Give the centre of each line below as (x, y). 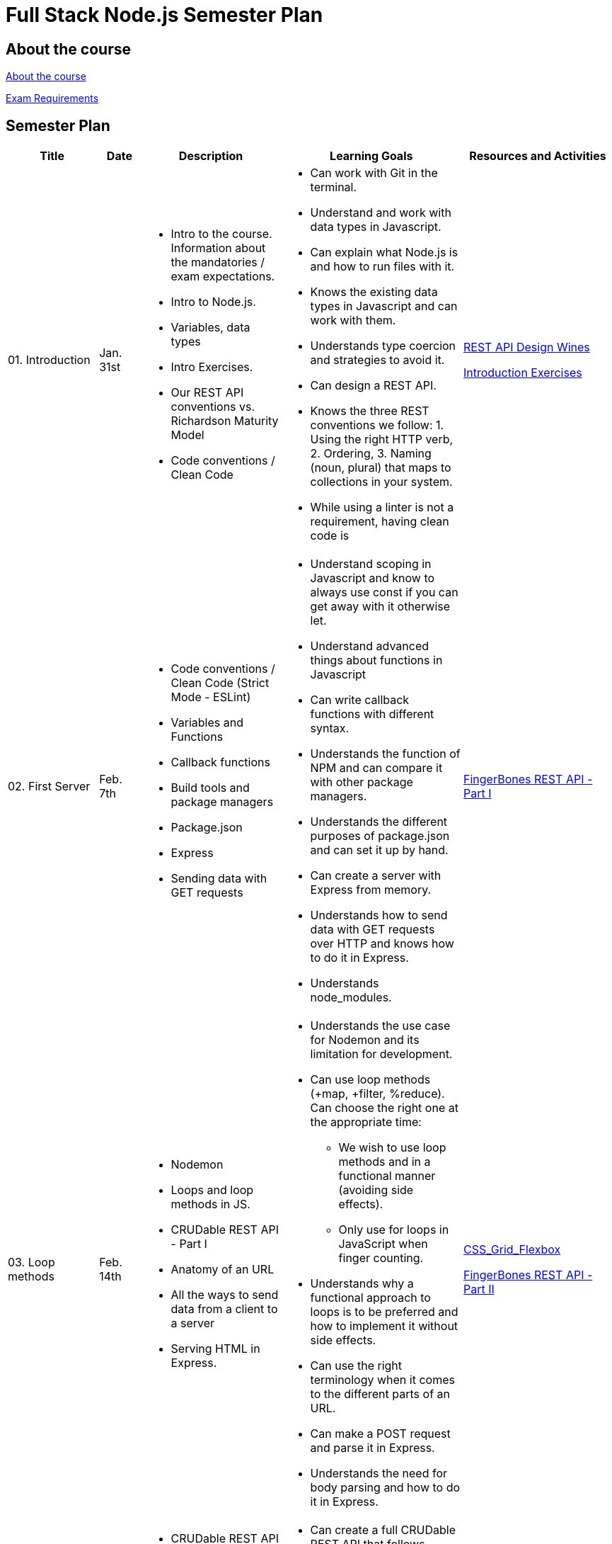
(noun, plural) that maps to (381, 468)
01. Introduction (49, 360)
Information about (218, 248)
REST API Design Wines (526, 347)
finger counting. (381, 1258)
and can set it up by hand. (379, 850)
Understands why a (362, 1284)
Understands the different (379, 822)
